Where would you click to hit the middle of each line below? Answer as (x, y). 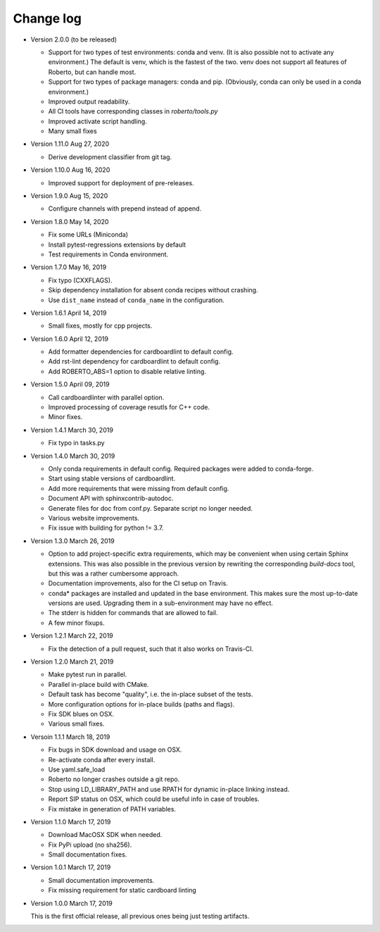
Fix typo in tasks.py (76, 443)
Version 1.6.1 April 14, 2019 (69, 313)
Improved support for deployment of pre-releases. (121, 182)
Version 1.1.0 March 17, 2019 (71, 821)
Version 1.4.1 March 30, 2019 (72, 430)
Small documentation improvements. (101, 880)
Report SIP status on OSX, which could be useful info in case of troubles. (154, 799)
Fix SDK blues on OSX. (81, 714)
